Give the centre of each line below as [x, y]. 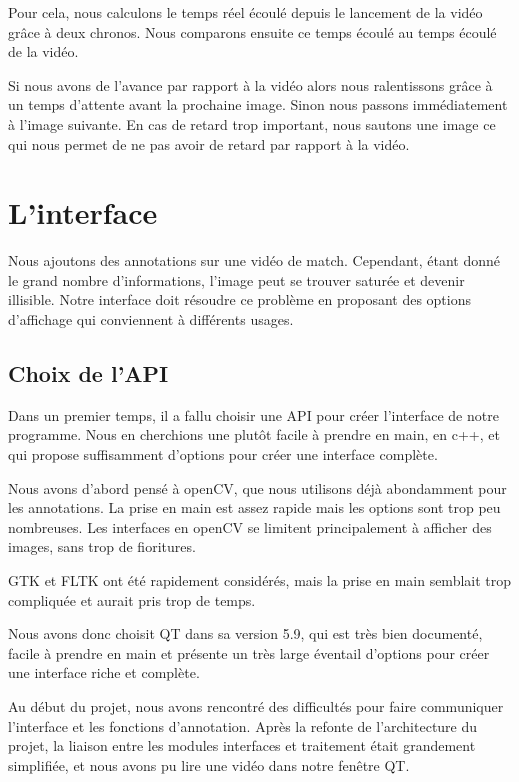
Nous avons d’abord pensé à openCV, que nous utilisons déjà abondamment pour [257, 487]
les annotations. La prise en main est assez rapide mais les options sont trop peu [254, 507]
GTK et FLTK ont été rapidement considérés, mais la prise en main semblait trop [260, 580]
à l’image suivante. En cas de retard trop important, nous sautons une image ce [252, 123]
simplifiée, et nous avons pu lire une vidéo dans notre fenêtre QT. [209, 764]
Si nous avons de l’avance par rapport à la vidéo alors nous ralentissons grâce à [250, 84]
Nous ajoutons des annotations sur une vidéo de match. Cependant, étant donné [254, 260]
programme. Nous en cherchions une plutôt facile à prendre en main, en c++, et [254, 434]
